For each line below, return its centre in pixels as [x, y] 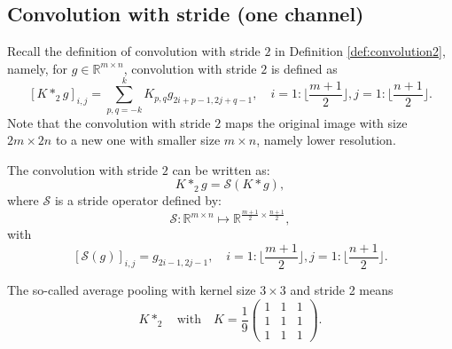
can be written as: [221, 169]
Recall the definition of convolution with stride [134, 51]
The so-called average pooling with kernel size [132, 290]
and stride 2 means [342, 290]
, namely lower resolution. [326, 140]
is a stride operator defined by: [138, 200]
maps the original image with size [316, 122]
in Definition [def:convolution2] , [360, 51]
